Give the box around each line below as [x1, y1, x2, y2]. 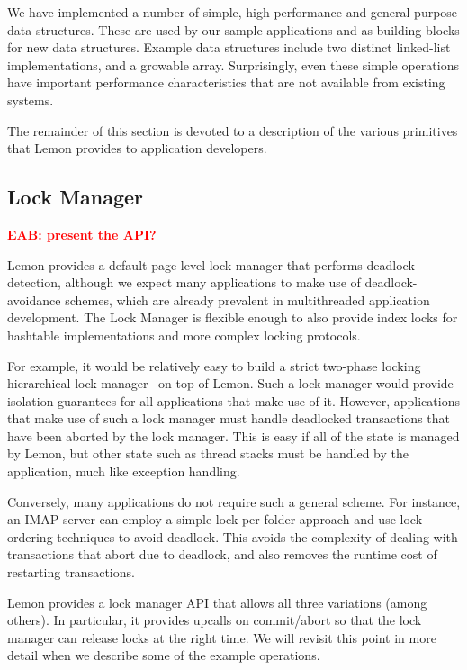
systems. [7, 90, 54, 109]
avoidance [7, 290, 61, 309]
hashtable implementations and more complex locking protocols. [7, 325, 361, 344]
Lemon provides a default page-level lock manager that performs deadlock [7, 255, 415, 274]
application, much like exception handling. [7, 462, 240, 481]
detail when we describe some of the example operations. [7, 646, 320, 665]
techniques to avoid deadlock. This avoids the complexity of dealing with [57, 527, 458, 546]
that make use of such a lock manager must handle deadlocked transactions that [7, 409, 450, 428]
